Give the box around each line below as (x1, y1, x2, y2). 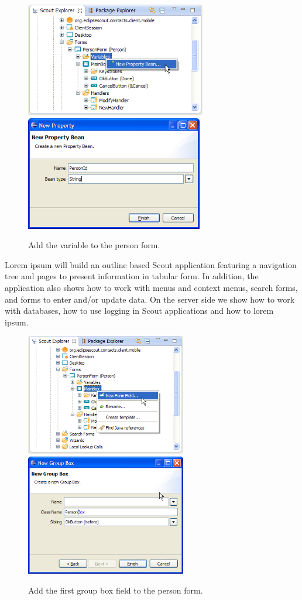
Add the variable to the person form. (28, 239, 160, 251)
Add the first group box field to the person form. (28, 584, 203, 596)
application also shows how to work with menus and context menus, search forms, (5, 281, 298, 293)
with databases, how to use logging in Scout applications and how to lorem (5, 304, 274, 317)
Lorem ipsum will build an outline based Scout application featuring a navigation (5, 258, 297, 270)
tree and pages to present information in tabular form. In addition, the (5, 270, 259, 282)
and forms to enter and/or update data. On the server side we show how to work (5, 293, 295, 305)
